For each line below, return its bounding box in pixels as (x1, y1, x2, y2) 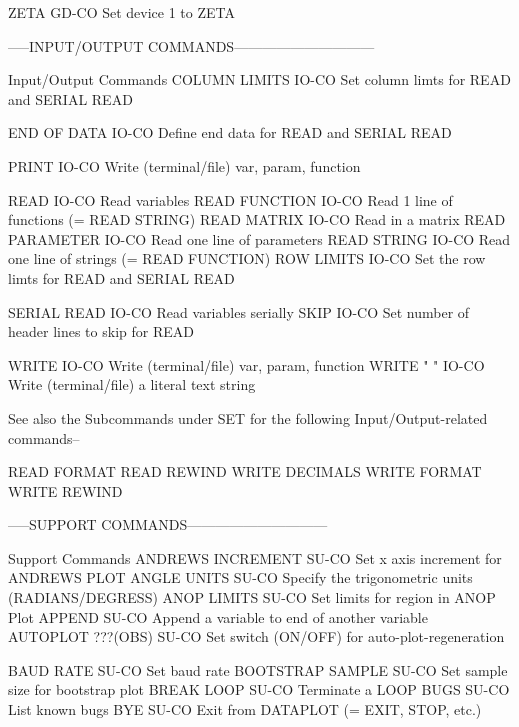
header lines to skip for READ (8, 321, 194, 342)
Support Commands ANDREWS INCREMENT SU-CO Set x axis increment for (8, 547, 502, 568)
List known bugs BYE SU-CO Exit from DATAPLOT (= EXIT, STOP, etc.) (8, 699, 482, 720)
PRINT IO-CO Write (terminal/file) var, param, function (8, 155, 361, 176)
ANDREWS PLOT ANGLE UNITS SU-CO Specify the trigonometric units (8, 567, 473, 588)
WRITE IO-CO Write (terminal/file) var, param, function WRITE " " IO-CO (8, 354, 485, 375)
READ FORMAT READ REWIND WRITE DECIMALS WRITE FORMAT (8, 461, 482, 482)
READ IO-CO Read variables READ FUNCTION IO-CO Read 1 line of (8, 189, 453, 210)
